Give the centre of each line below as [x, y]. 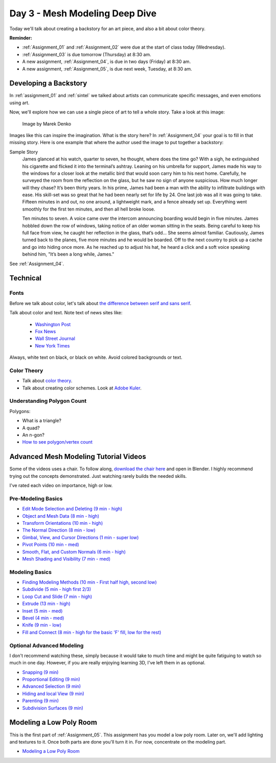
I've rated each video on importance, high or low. [61, 485]
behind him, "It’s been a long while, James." [68, 254]
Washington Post [53, 324]
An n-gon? [33, 435]
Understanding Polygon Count [48, 401]
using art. [19, 103]
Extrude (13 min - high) [47, 604]
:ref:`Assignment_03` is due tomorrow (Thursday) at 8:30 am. [87, 54]
